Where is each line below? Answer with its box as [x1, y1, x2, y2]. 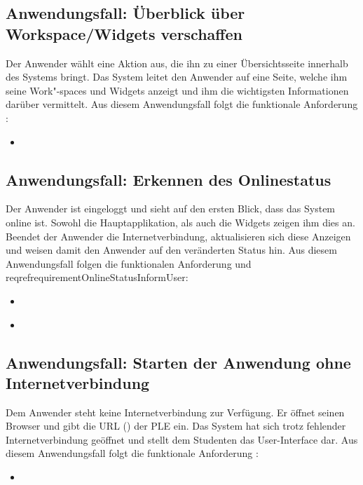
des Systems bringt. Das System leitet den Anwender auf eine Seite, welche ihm [6, 69, 348, 84]
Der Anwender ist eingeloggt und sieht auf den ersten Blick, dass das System [6, 201, 336, 216]
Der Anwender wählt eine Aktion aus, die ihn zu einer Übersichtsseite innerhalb [6, 55, 348, 70]
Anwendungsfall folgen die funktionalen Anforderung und [6, 256, 252, 271]
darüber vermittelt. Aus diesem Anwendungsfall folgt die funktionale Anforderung [6, 97, 358, 111]
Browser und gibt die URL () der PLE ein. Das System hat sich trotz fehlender [6, 418, 346, 433]
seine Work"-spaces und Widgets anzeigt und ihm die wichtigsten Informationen [6, 83, 349, 97]
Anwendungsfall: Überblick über [6, 2, 245, 24]
